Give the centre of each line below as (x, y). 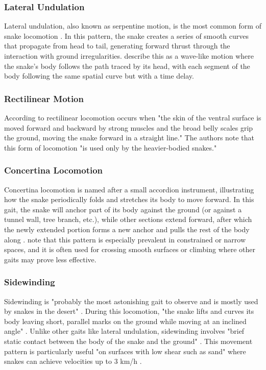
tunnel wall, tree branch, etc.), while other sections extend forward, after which (128, 219)
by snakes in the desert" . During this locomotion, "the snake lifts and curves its (129, 311)
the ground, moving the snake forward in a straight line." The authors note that (129, 138)
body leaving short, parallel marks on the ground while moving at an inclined (125, 321)
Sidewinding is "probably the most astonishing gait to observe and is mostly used (131, 301)
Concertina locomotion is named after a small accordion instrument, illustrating (129, 189)
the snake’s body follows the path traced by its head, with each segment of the (127, 66)
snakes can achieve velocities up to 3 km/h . (73, 361)
